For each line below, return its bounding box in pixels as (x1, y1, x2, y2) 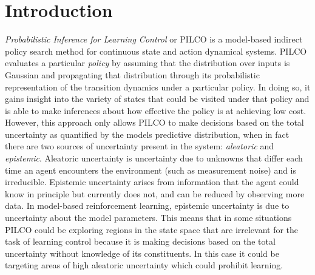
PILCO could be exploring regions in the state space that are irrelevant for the (5, 223, 299, 236)
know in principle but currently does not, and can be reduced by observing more (5, 187, 305, 200)
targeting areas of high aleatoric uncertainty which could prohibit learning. (5, 259, 283, 271)
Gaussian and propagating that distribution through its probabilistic (5, 68, 260, 81)
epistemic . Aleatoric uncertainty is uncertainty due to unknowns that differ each (5, 152, 303, 165)
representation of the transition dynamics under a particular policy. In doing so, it (5, 80, 311, 93)
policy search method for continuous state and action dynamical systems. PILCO (5, 44, 307, 57)
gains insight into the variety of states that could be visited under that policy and (5, 92, 310, 105)
